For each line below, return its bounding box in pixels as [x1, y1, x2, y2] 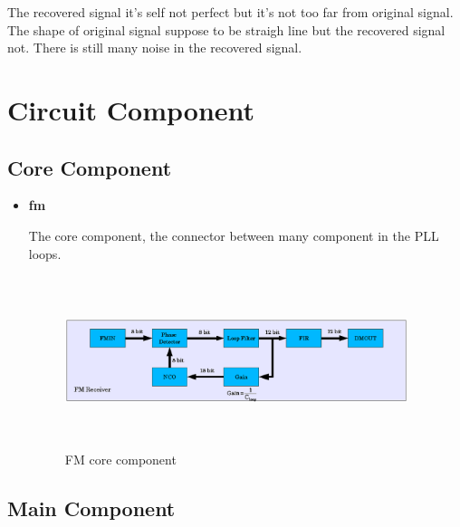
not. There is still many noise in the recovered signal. [7, 38, 302, 57]
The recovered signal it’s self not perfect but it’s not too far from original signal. [7, 3, 454, 21]
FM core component [64, 449, 177, 468]
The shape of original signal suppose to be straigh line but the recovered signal [7, 20, 446, 39]
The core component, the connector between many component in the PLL [28, 225, 439, 244]
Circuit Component [7, 91, 255, 128]
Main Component [7, 493, 176, 522]
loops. [28, 244, 62, 263]
